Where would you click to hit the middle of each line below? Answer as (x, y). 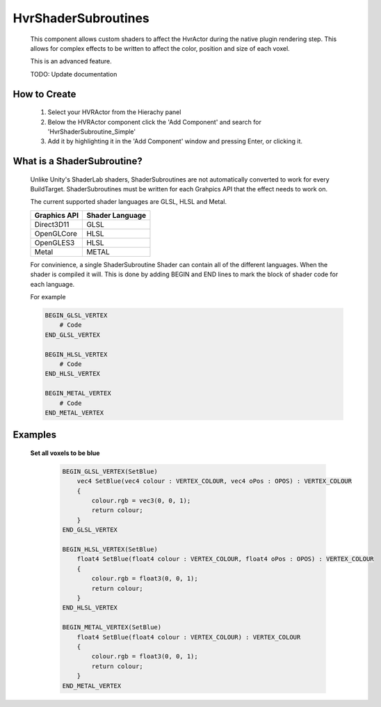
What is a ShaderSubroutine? (78, 161)
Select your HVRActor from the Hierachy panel (114, 112)
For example (48, 297)
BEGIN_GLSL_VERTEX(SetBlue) (110, 471)
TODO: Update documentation (74, 74)
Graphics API (57, 215)
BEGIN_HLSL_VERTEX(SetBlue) (110, 549)
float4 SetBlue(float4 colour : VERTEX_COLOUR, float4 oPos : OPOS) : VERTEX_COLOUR (226, 559)
